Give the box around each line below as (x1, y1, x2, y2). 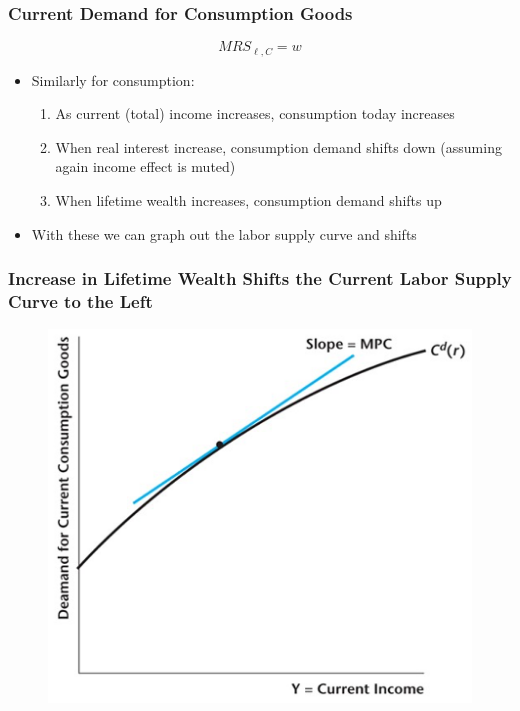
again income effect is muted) (55, 156, 236, 177)
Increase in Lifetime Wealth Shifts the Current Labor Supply (8, 266, 512, 291)
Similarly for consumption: (31, 69, 195, 90)
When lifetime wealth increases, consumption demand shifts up (55, 190, 442, 211)
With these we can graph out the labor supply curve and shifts (31, 223, 417, 244)
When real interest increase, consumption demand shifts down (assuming (55, 136, 502, 157)
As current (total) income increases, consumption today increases (55, 103, 455, 124)
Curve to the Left (8, 289, 153, 314)
